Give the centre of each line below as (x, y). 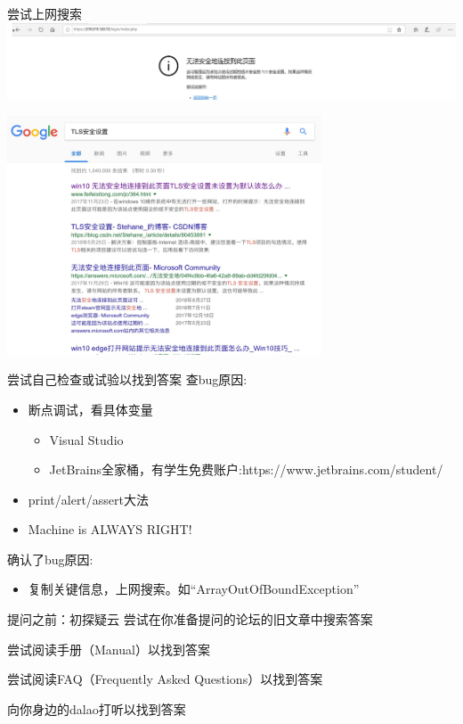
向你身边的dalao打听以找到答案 (97, 708)
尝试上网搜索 (45, 13)
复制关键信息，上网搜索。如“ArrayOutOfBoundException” (194, 589)
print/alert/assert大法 (89, 499)
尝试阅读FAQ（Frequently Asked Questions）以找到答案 (165, 679)
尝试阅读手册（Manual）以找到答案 (109, 649)
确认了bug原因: (50, 559)
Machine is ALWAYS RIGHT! (110, 529)
